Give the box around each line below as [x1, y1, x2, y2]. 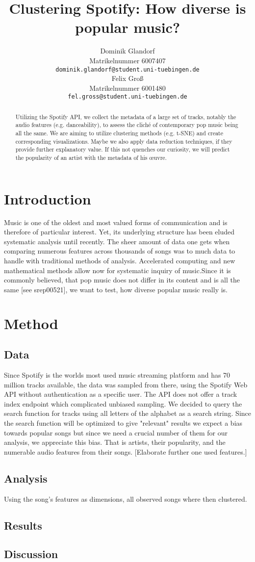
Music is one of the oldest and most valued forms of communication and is [4, 217, 228, 227]
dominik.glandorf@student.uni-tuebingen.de [55, 66, 200, 73]
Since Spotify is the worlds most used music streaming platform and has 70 [4, 370, 230, 380]
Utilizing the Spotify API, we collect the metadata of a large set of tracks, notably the [15, 112, 236, 121]
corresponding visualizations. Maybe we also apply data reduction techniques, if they [15, 137, 232, 145]
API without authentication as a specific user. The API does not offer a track [4, 389, 237, 399]
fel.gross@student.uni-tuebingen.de [68, 93, 187, 101]
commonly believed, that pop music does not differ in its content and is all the [4, 275, 240, 285]
